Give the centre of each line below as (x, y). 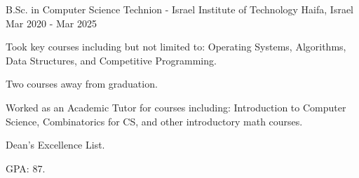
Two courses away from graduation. (82, 84)
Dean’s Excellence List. (55, 145)
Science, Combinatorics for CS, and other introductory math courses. (154, 121)
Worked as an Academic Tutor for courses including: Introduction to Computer (176, 107)
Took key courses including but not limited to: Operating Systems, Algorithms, (176, 47)
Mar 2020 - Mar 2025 (51, 23)
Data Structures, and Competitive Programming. (111, 60)
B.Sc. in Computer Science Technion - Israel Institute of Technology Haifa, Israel (179, 9)
